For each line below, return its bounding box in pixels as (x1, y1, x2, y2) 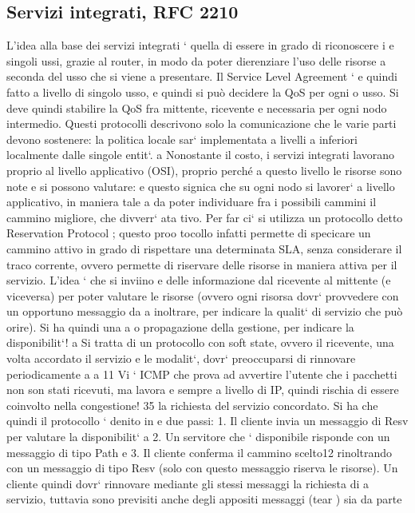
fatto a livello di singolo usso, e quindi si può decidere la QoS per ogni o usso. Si (6, 83, 399, 100)
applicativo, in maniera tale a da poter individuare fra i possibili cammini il (6, 193, 377, 210)
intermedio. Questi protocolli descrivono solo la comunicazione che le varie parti (6, 115, 397, 132)
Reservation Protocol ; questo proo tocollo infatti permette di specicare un (6, 225, 371, 241)
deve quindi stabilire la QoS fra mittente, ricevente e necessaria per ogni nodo (6, 99, 387, 116)
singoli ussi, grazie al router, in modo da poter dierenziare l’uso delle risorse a (6, 52, 386, 69)
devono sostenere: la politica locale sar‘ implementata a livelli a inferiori (6, 130, 358, 147)
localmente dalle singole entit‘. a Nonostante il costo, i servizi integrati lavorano (6, 146, 395, 163)
